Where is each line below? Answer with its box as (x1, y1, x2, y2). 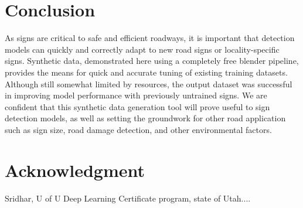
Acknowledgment (5, 158, 145, 182)
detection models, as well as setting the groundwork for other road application (5, 112, 286, 124)
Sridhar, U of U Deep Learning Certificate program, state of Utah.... (5, 192, 251, 204)
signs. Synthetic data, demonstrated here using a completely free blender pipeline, (5, 54, 299, 67)
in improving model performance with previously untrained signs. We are (5, 89, 267, 101)
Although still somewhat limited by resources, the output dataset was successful (5, 77, 292, 90)
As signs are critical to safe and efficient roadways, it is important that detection (5, 32, 295, 44)
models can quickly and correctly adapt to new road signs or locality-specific (5, 43, 280, 55)
